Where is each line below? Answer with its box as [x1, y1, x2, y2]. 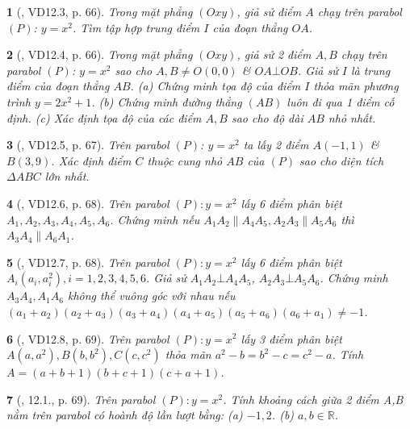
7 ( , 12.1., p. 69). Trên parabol [6, 390, 156, 407]
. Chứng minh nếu [110, 210, 200, 227]
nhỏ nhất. [328, 109, 376, 126]
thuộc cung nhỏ [147, 152, 223, 169]
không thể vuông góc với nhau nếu [67, 287, 236, 304]
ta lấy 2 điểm [243, 136, 309, 153]
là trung [350, 61, 391, 78]
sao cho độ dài [231, 109, 303, 126]
